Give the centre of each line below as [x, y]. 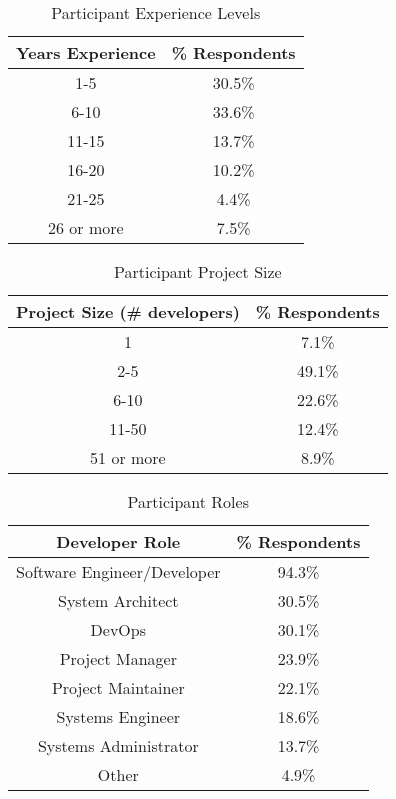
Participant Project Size [198, 271]
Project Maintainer [118, 687]
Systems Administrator [118, 745]
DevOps [118, 629]
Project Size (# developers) [128, 311]
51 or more [128, 457]
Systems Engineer [118, 716]
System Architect [118, 600]
